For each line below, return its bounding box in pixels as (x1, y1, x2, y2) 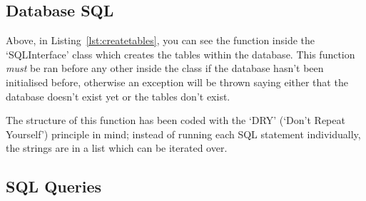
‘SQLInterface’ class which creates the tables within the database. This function (6, 46, 355, 61)
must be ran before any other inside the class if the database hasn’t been (6, 61, 324, 76)
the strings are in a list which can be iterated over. (6, 140, 228, 155)
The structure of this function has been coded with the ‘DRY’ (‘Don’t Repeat (6, 113, 345, 128)
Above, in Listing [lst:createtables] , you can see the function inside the (6, 33, 315, 48)
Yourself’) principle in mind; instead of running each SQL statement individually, (6, 126, 361, 141)
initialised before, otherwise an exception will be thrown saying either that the (6, 74, 348, 89)
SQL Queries (6, 175, 102, 197)
